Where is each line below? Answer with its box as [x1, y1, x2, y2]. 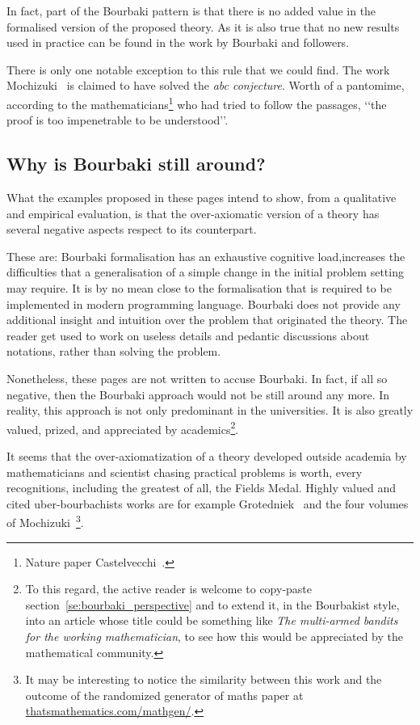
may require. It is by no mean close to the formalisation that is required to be [6, 279, 392, 296]
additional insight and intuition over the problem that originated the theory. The [6, 311, 408, 328]
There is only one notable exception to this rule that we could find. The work [6, 61, 390, 78]
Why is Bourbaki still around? [6, 151, 266, 176]
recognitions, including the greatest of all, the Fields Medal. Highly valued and [6, 479, 396, 496]
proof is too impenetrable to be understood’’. [6, 112, 229, 129]
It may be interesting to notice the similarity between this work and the [25, 671, 382, 688]
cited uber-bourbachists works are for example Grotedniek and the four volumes [6, 495, 409, 512]
